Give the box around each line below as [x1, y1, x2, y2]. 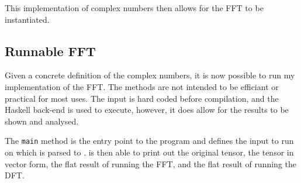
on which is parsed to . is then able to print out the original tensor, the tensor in [5, 146, 294, 158]
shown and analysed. [5, 115, 79, 127]
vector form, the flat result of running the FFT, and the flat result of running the [5, 157, 297, 170]
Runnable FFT [5, 42, 96, 60]
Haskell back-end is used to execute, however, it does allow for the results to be [5, 103, 289, 116]
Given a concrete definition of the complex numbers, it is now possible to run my [5, 69, 295, 81]
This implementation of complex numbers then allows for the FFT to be [5, 2, 264, 13]
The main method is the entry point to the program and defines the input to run [5, 134, 294, 147]
